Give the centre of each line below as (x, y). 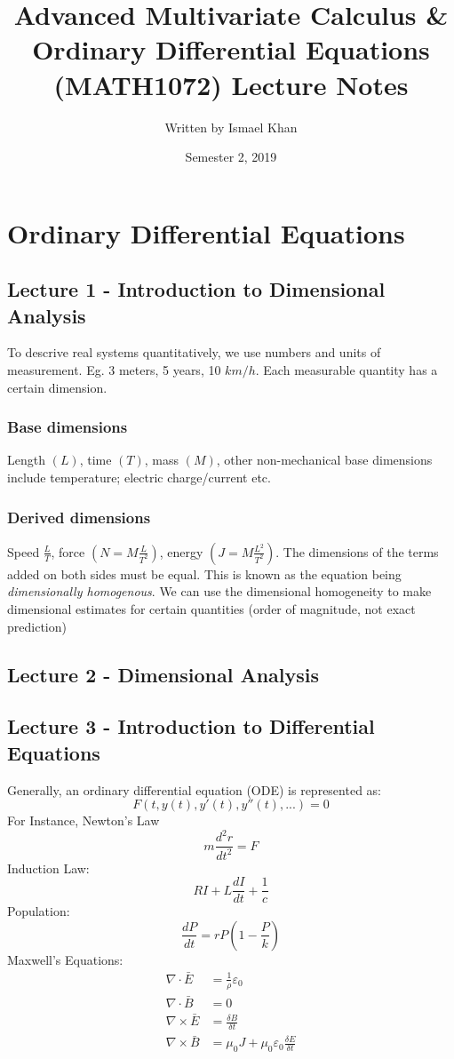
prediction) (37, 626)
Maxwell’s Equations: (65, 959)
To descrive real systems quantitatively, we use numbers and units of (194, 352)
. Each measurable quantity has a (346, 370)
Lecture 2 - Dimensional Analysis (163, 674)
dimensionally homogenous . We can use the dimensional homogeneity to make (219, 591)
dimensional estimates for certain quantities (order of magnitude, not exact (211, 609)
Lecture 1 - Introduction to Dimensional (196, 289)
